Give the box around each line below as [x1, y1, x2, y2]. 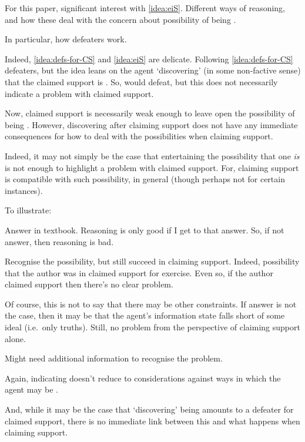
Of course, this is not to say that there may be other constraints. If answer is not [5, 297, 297, 310]
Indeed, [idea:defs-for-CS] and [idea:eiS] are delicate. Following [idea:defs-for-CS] [5, 52, 293, 65]
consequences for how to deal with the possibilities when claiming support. [5, 130, 273, 142]
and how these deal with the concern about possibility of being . [5, 13, 236, 25]
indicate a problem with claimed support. [5, 87, 154, 99]
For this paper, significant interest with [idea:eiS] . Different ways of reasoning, [5, 2, 286, 14]
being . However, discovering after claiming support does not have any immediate [5, 118, 298, 130]
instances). [5, 184, 43, 196]
